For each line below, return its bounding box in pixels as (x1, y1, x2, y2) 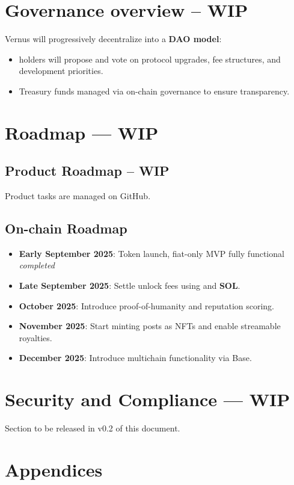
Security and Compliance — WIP (5, 387, 290, 412)
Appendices (5, 457, 103, 481)
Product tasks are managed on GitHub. (5, 190, 151, 202)
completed (19, 259, 55, 271)
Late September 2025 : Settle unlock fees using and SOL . (19, 279, 240, 292)
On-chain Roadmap (5, 219, 127, 238)
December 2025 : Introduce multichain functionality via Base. (19, 351, 252, 364)
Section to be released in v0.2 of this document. (5, 422, 180, 434)
